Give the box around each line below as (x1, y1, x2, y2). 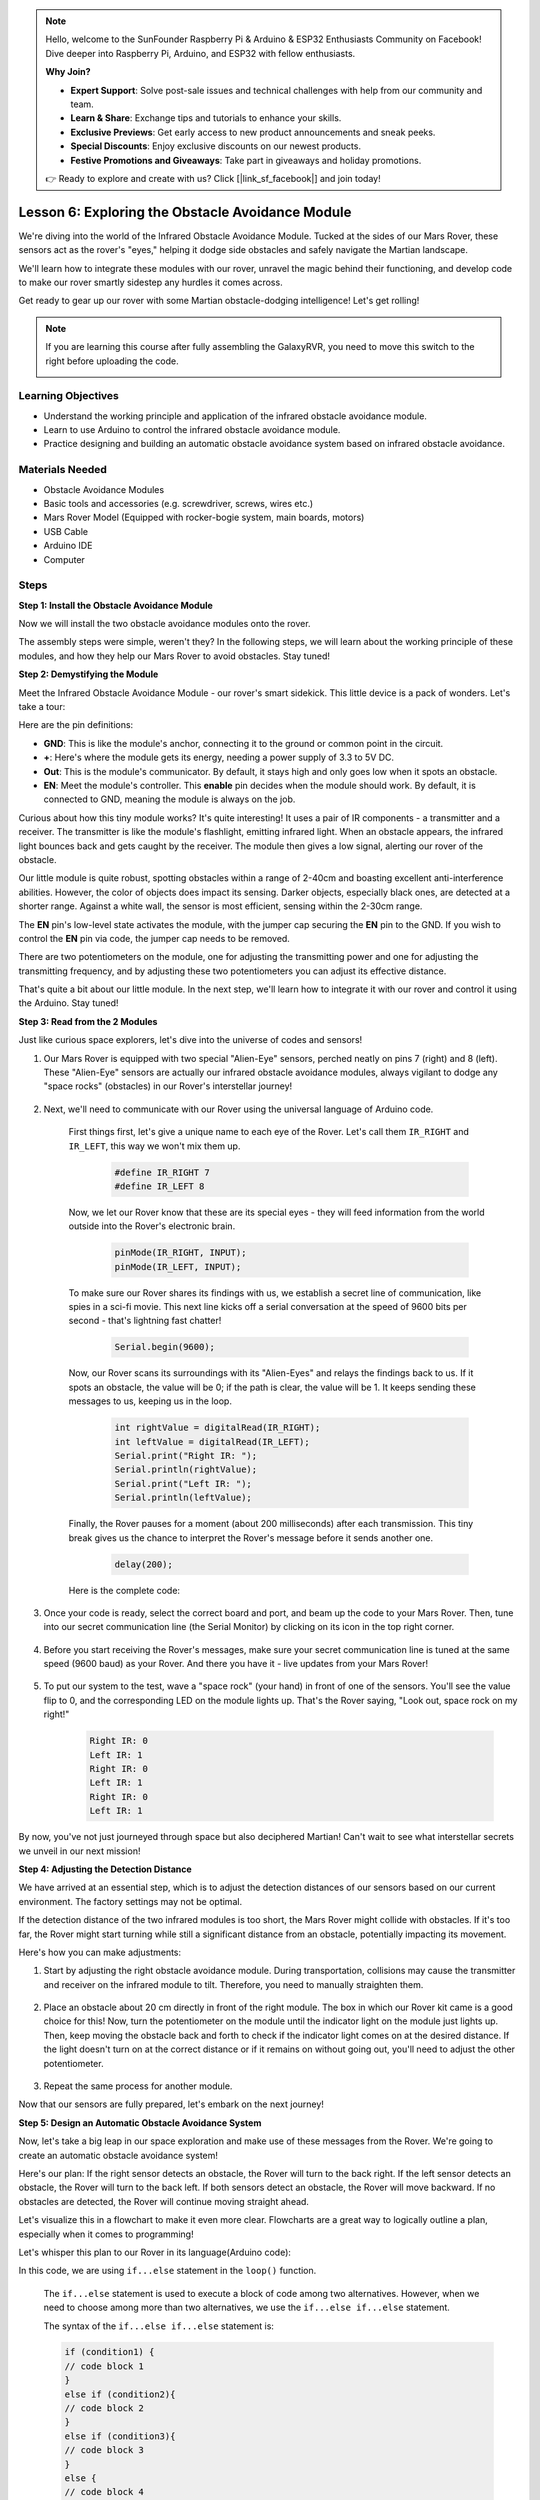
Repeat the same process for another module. (43, 2080, 233, 2092)
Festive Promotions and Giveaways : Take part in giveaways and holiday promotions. (70, 154, 422, 166)
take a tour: (18, 701, 66, 713)
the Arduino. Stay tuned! (18, 997, 119, 1009)
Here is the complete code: (68, 1584, 180, 1596)
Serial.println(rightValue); (114, 1464, 258, 1475)
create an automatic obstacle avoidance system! (18, 2149, 219, 2161)
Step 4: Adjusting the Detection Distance (18, 1863, 192, 1875)
